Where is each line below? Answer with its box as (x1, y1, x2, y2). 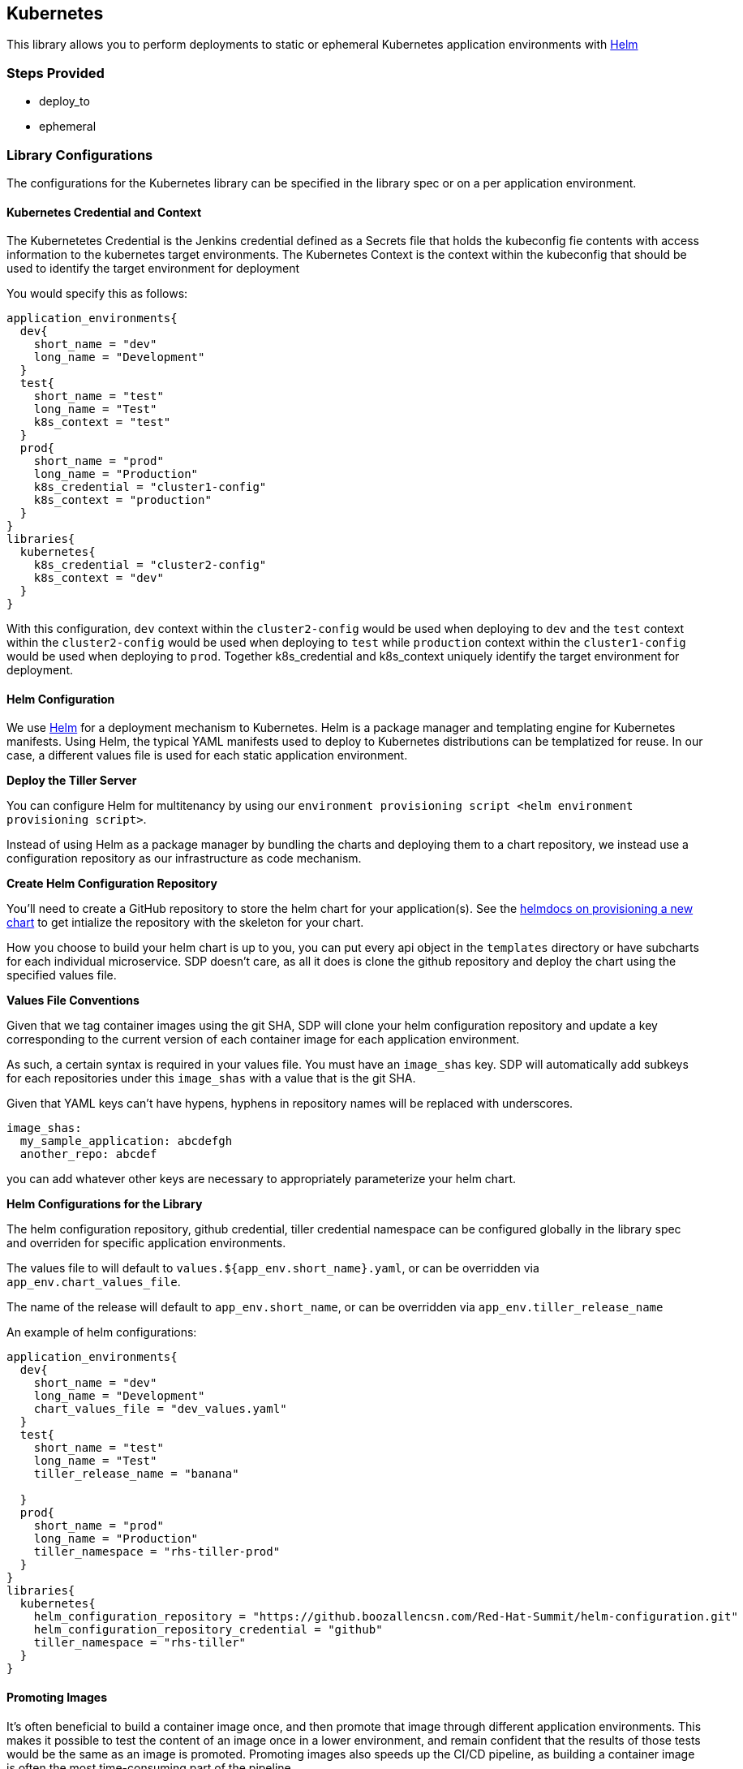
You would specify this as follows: (6, 286, 188, 301)
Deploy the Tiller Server (6, 773, 137, 788)
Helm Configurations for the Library (6, 1197, 203, 1212)
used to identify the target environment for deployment (6, 261, 299, 276)
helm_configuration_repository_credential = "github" (33, 1623, 383, 1637)
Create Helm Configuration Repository (6, 876, 217, 891)
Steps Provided (6, 64, 105, 81)
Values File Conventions (6, 993, 140, 1008)
